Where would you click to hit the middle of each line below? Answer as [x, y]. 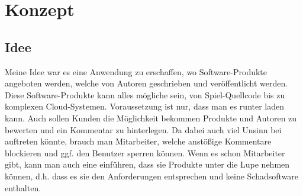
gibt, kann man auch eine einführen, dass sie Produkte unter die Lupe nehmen [147, 164]
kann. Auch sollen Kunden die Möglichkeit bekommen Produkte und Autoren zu [151, 118]
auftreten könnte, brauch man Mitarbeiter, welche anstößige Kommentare [138, 141]
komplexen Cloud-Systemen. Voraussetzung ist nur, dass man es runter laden [145, 106]
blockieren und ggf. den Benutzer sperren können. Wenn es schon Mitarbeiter [145, 152]
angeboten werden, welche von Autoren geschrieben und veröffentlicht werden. [146, 83]
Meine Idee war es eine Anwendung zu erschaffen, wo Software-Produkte [136, 71]
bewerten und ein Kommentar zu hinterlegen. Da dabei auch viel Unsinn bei [143, 129]
